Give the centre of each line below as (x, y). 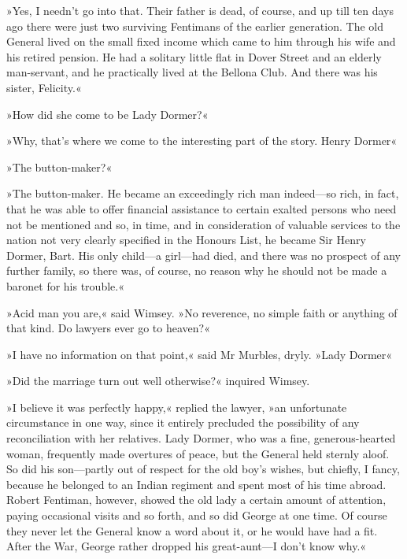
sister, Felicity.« (44, 87)
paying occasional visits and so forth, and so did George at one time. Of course (197, 515)
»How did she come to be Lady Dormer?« (107, 114)
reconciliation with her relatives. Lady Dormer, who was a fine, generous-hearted (201, 438)
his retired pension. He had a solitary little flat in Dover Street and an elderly (194, 56)
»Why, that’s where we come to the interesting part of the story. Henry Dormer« (202, 141)
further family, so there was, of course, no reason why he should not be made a (197, 270)
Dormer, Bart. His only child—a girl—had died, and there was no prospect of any (203, 255)
